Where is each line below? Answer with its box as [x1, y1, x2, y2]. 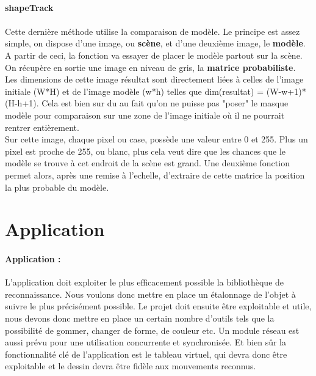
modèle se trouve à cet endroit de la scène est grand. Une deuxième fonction [5, 157, 290, 169]
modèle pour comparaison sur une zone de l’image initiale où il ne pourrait [5, 108, 285, 121]
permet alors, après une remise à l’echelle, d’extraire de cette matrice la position [5, 168, 305, 181]
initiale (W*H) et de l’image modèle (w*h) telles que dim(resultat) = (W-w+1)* [5, 84, 306, 97]
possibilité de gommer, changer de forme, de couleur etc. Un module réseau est [5, 323, 300, 336]
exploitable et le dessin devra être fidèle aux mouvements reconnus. [5, 359, 256, 372]
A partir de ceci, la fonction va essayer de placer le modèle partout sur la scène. [5, 48, 303, 61]
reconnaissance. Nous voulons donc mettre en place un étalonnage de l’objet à [5, 287, 296, 300]
